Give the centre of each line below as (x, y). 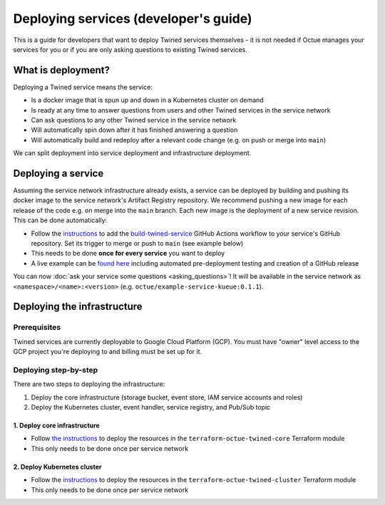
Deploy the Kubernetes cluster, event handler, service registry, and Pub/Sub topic (151, 407)
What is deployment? (62, 70)
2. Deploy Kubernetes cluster (57, 467)
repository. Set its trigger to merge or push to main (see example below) (137, 244)
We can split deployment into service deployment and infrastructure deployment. (132, 153)
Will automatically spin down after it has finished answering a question (134, 130)
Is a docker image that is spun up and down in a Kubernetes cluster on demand (147, 100)
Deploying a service (58, 173)
